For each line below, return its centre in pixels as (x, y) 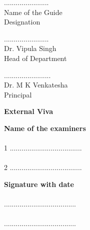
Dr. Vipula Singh (30, 48)
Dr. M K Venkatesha (36, 85)
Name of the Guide (33, 12)
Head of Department (35, 58)
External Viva (29, 111)
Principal (18, 94)
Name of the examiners (45, 128)
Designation (22, 22)
